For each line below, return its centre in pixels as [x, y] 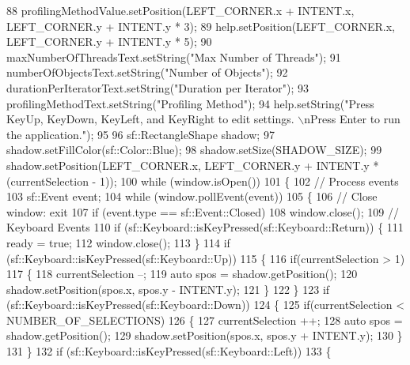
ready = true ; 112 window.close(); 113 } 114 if [118, 242]
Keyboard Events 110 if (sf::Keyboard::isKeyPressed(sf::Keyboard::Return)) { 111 [205, 227]
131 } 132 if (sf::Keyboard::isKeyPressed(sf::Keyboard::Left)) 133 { [169, 351]
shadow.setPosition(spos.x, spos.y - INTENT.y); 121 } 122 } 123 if [168, 289]
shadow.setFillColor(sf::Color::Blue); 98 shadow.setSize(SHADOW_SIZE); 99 [194, 150]
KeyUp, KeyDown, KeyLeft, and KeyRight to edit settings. [150, 119]
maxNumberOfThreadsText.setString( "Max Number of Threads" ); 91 [174, 56]
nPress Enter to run [352, 119]
